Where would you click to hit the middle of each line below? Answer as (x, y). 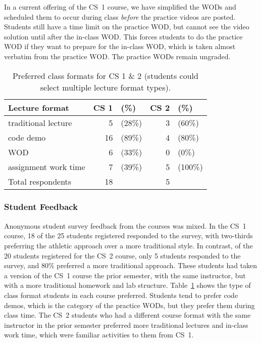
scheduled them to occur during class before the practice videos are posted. (120, 16)
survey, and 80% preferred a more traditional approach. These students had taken (131, 265)
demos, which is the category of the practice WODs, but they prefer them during (129, 305)
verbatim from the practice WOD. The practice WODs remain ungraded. (117, 56)
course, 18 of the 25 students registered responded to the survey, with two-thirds (128, 235)
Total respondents (40, 181)
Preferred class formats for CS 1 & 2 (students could (105, 75)
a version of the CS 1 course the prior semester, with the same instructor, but (125, 275)
